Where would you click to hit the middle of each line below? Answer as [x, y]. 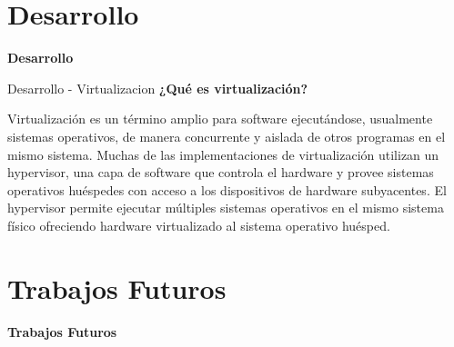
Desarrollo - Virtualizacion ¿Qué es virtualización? [158, 88]
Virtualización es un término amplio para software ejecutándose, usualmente [220, 119]
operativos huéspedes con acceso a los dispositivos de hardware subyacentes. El [227, 189]
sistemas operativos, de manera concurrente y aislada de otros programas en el [227, 136]
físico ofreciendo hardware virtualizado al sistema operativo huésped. [199, 225]
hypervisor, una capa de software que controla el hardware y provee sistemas [221, 172]
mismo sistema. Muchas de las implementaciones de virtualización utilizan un [223, 154]
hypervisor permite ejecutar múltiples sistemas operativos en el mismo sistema [226, 208]
